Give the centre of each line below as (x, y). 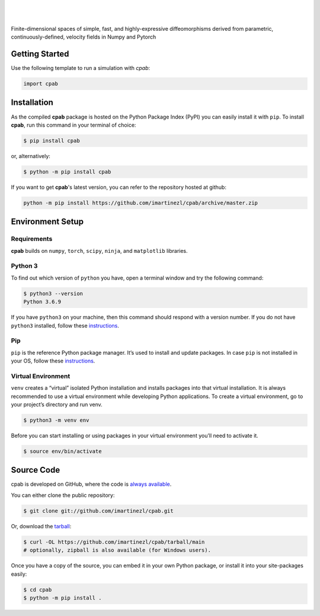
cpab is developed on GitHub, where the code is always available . (91, 484)
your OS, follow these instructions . (53, 361)
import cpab (41, 84)
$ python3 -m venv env (56, 420)
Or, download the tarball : (41, 526)
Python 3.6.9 (42, 302)
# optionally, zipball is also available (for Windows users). (117, 550)
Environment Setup (47, 222)
